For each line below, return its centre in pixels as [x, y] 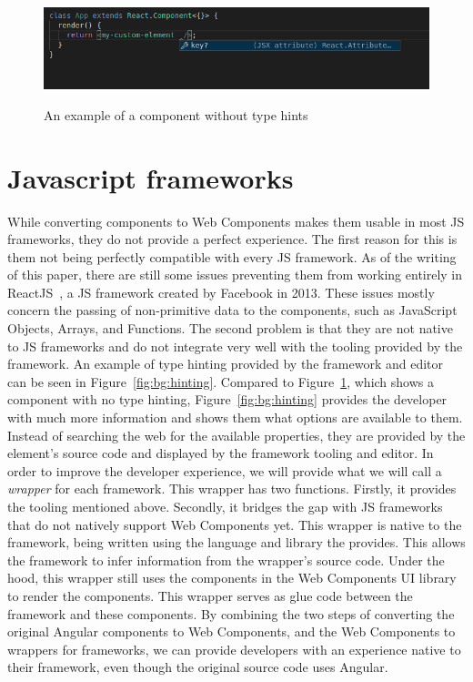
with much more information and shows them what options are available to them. [235, 417]
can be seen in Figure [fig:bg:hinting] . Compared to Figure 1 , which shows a [221, 381]
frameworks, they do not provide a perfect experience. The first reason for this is [232, 239]
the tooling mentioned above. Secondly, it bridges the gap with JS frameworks [225, 507]
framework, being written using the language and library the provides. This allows [236, 542]
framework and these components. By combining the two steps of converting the [231, 613]
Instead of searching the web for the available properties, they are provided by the [236, 435]
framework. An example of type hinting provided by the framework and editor [225, 364]
